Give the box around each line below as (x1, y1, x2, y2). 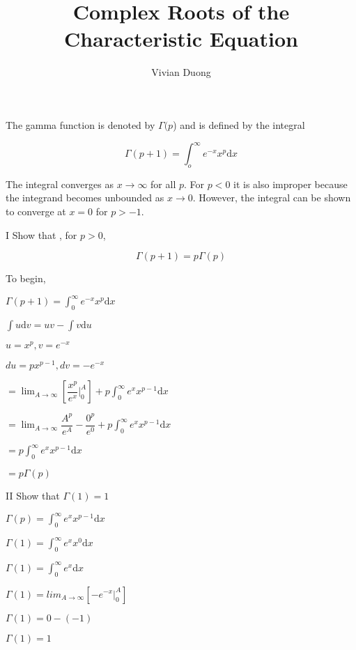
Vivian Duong (151, 65, 211, 79)
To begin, (6, 271, 46, 286)
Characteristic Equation (64, 24, 298, 53)
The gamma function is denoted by (6, 117, 155, 132)
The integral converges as (6, 176, 114, 191)
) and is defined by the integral (173, 117, 305, 132)
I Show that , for (6, 227, 77, 242)
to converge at (6, 203, 66, 218)
